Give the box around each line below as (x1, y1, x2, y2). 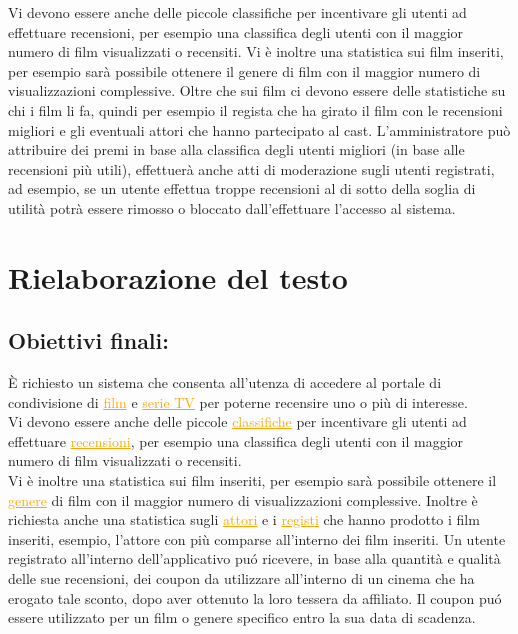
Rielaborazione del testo (8, 256, 348, 297)
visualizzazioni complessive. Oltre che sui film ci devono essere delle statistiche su (8, 80, 506, 101)
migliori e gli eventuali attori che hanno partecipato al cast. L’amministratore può (8, 119, 511, 140)
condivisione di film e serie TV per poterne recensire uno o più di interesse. (8, 391, 468, 412)
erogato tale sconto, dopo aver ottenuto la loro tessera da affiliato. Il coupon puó (8, 587, 502, 608)
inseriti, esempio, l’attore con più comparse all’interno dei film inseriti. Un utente (8, 528, 506, 549)
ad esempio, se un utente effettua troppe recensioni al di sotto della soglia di (8, 178, 476, 199)
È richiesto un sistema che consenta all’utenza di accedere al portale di (8, 372, 442, 393)
